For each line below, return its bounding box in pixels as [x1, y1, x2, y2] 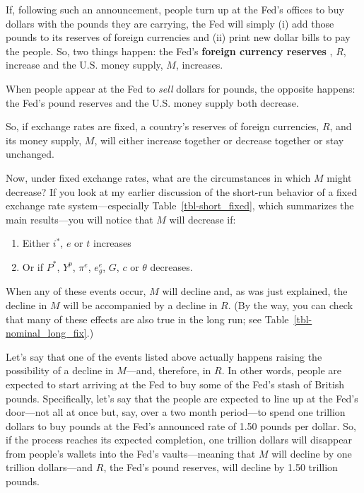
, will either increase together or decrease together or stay [94, 132, 344, 147]
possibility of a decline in [6, 363, 114, 378]
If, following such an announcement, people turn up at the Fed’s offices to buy [6, 2, 344, 16]
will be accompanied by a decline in [63, 297, 218, 312]
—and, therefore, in [126, 363, 211, 378]
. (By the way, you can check [228, 297, 353, 312]
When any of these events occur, [6, 284, 146, 298]
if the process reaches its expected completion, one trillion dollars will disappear [6, 432, 352, 447]
